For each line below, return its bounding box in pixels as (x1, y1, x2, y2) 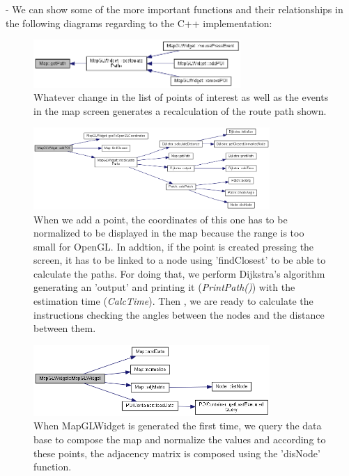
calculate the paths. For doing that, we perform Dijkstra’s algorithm (33, 266, 325, 280)
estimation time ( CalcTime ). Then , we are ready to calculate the (33, 294, 313, 308)
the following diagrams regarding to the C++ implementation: (6, 15, 272, 30)
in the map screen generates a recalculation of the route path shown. (33, 103, 327, 118)
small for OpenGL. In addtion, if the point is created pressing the (33, 239, 314, 253)
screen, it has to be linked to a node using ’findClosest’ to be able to (33, 253, 326, 267)
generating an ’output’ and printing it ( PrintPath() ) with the (33, 280, 295, 294)
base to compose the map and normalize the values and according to (33, 431, 326, 446)
